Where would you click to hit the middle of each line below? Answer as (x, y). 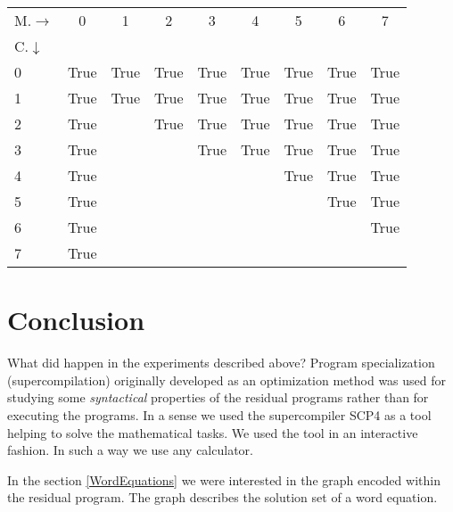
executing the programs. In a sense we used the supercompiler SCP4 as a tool (219, 414)
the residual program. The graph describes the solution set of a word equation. (222, 497)
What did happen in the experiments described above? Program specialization (221, 363)
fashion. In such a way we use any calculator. (130, 450)
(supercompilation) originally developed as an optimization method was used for (227, 380)
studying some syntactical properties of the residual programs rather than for (218, 397)
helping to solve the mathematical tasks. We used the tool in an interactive (213, 432)
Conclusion (76, 320)
